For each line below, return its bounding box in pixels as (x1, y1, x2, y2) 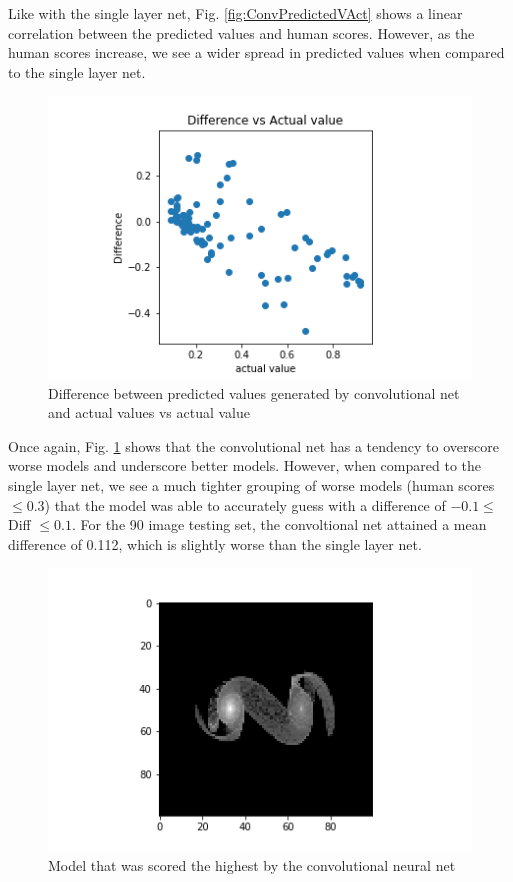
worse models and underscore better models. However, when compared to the (8, 455, 481, 476)
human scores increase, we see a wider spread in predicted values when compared (8, 42, 505, 63)
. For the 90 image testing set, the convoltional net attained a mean (71, 514, 487, 535)
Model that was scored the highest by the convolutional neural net (48, 854, 456, 875)
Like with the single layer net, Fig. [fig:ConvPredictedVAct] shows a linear (8, 3, 463, 23)
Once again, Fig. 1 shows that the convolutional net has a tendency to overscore (8, 435, 499, 456)
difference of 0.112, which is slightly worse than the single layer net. (8, 533, 422, 554)
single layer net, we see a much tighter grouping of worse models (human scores (8, 475, 495, 495)
